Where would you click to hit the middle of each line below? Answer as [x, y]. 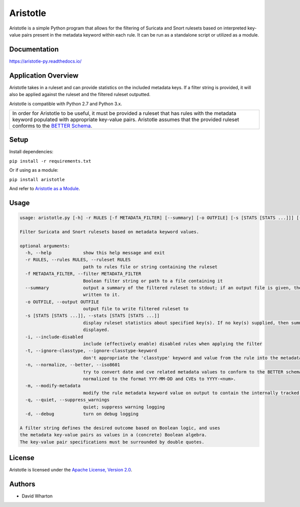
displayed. [96, 330]
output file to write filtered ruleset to [136, 309]
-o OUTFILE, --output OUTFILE [62, 302]
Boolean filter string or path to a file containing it [153, 281]
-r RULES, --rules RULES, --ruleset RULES [78, 260]
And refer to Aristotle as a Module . [44, 188]
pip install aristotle [37, 179]
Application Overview [44, 75]
